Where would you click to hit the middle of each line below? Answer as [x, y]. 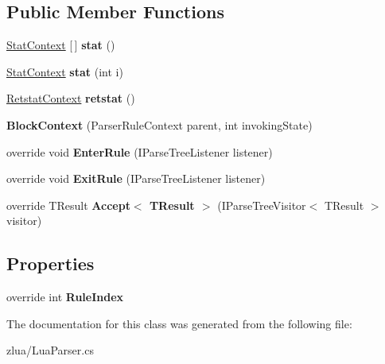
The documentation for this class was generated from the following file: [179, 323]
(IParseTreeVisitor [262, 205]
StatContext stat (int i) [65, 71]
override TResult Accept [68, 205]
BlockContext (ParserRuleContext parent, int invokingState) [159, 124]
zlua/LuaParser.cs [50, 350]
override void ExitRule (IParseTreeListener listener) [136, 178]
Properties [51, 263]
